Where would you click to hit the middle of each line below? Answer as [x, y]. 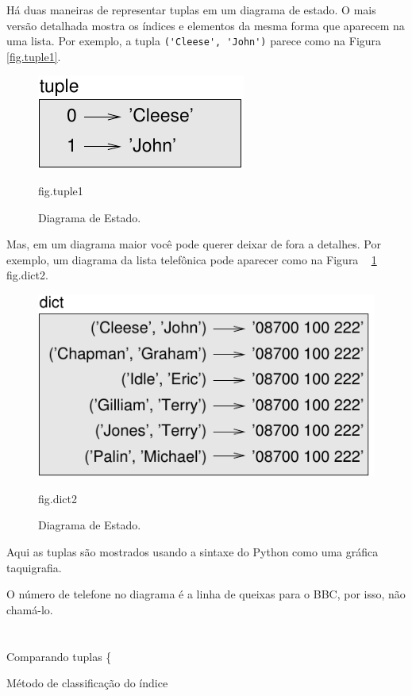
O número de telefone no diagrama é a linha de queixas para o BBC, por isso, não [206, 594]
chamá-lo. [30, 609]
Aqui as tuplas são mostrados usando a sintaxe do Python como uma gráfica [193, 552]
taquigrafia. [34, 567]
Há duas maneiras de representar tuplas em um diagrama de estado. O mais [191, 10]
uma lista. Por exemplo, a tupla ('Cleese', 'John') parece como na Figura [194, 41]
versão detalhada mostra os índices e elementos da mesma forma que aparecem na [206, 25]
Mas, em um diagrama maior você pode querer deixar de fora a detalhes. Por [194, 244]
